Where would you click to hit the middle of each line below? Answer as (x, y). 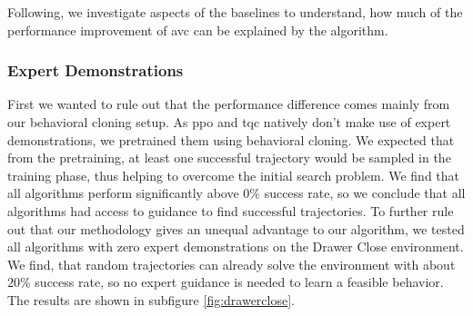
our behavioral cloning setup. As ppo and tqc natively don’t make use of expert (229, 122)
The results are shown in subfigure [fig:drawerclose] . (151, 299)
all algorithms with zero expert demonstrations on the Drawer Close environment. (236, 247)
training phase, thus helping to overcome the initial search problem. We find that (234, 175)
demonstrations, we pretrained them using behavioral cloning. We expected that (231, 139)
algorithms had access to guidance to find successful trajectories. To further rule (231, 210)
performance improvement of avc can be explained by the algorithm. (198, 30)
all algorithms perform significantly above (123, 193)
